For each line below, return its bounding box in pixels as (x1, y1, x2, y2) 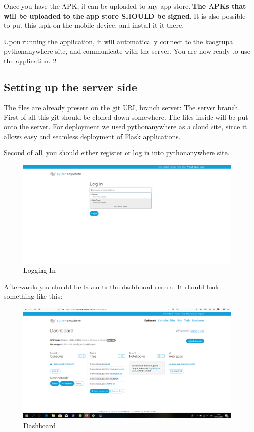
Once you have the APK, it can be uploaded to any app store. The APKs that (4, 1, 246, 11)
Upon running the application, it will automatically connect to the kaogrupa (4, 36, 233, 46)
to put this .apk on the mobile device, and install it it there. (4, 20, 184, 30)
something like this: (4, 291, 63, 301)
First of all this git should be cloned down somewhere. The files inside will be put (4, 112, 248, 122)
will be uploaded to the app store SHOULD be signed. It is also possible (4, 10, 246, 21)
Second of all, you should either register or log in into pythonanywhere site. (4, 147, 230, 158)
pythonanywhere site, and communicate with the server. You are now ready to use (4, 46, 251, 56)
